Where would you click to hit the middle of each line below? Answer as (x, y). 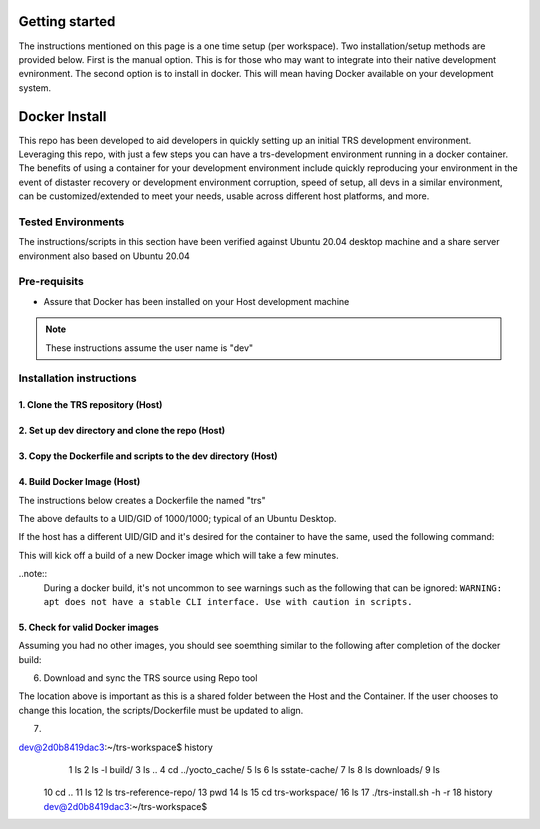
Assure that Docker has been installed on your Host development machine (196, 301)
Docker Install (62, 116)
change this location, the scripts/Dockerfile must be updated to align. (161, 710)
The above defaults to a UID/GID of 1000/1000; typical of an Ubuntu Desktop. (177, 518)
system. (35, 87)
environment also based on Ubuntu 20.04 (104, 256)
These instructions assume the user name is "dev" (149, 347)
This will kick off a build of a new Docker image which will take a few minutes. (178, 555)
